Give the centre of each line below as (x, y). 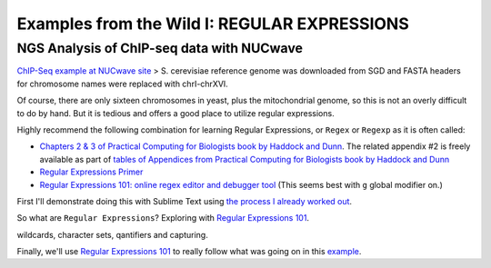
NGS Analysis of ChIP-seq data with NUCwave (160, 48)
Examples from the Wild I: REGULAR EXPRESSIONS (213, 24)
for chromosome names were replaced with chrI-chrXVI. (123, 84)
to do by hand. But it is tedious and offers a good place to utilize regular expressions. (176, 113)
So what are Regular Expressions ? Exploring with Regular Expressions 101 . (163, 218)
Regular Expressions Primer (91, 172)
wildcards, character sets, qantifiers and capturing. (112, 234)
